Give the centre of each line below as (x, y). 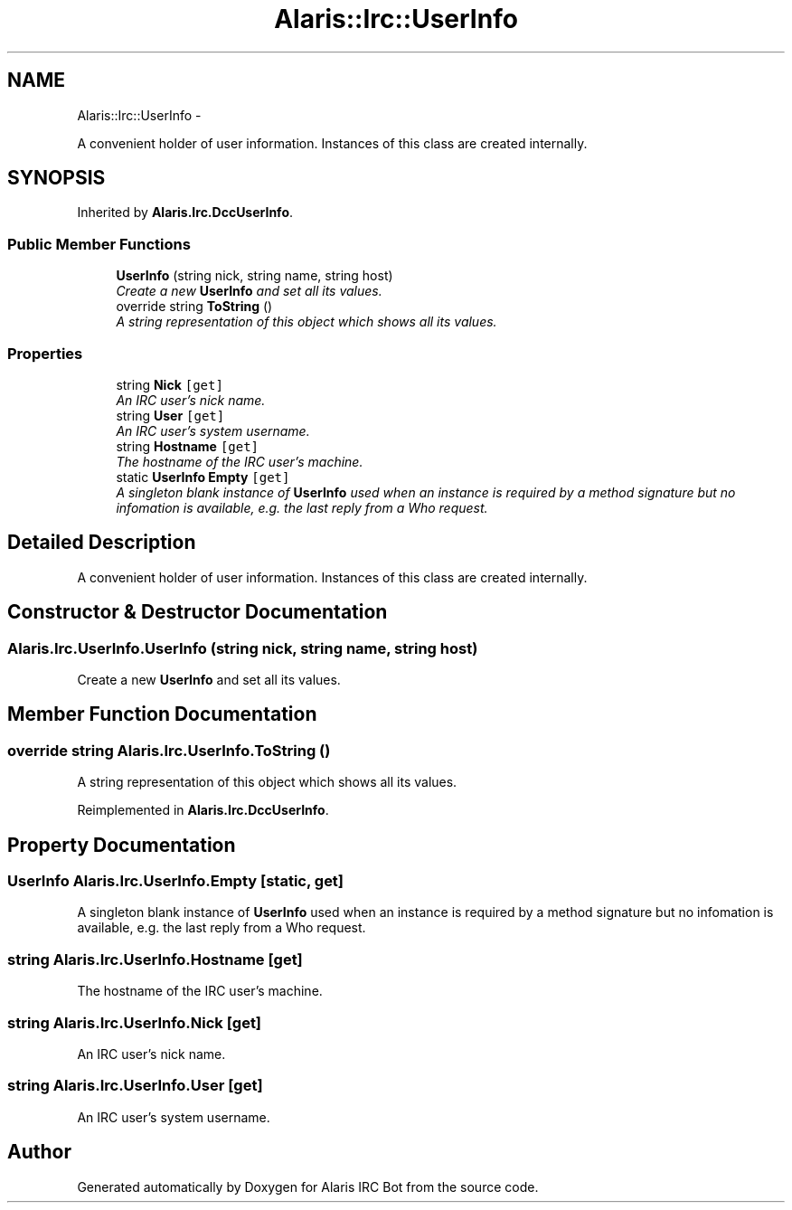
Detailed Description (102, 543)
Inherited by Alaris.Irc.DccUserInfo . (185, 213)
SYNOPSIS (57, 178)
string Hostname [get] (188, 446)
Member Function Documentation (162, 714)
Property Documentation (122, 845)
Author (39, 1152)
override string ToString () (194, 307)
